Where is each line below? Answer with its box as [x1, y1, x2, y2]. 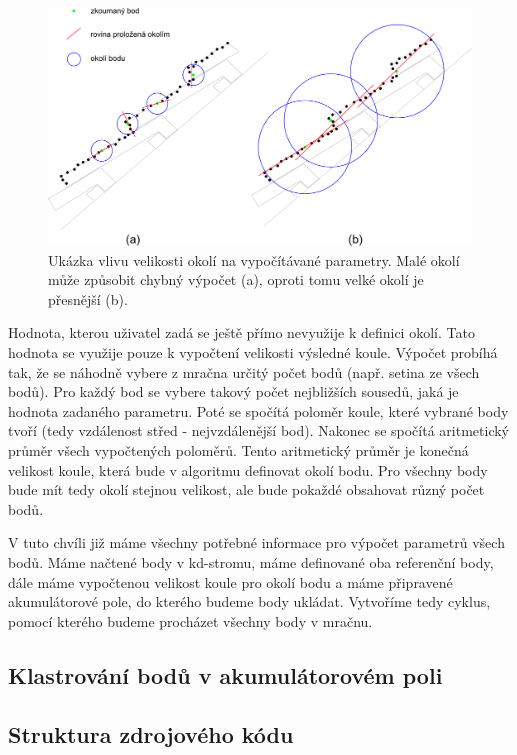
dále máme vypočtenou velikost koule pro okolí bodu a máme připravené [8, 571, 453, 592]
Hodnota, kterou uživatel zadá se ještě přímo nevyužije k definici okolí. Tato [8, 322, 475, 343]
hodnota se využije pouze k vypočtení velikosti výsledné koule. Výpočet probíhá [8, 342, 498, 363]
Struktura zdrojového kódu [8, 718, 294, 749]
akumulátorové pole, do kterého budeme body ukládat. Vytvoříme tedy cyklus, [8, 591, 491, 612]
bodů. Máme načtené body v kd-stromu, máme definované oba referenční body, [8, 551, 494, 572]
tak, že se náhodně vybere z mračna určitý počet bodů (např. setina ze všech [8, 361, 480, 382]
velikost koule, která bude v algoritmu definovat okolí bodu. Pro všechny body [8, 459, 488, 480]
